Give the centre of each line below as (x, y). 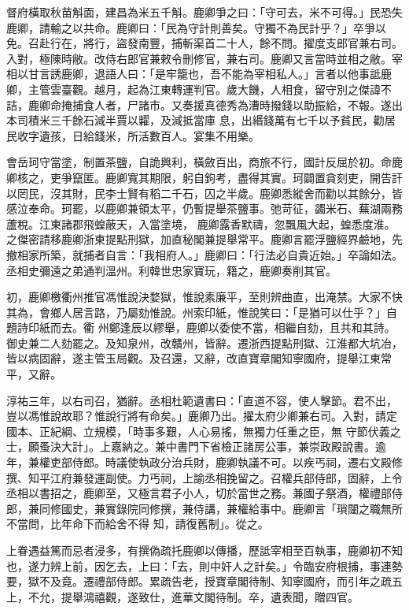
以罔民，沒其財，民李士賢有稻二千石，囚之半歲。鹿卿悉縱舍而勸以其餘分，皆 (204, 193)
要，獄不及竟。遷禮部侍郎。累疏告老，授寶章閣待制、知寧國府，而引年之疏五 (204, 581)
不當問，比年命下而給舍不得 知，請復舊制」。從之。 (138, 524)
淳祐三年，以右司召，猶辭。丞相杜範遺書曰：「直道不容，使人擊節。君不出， (202, 400)
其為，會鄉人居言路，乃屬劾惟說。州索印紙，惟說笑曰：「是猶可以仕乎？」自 (202, 312)
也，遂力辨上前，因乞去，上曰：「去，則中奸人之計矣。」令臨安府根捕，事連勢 (204, 565)
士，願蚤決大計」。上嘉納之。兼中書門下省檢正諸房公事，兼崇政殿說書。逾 (196, 446)
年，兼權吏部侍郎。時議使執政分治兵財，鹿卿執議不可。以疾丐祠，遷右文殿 (199, 462)
